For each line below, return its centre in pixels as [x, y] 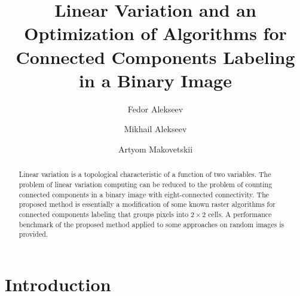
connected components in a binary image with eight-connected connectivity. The [144, 194]
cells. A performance [240, 214]
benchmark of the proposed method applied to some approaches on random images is [151, 224]
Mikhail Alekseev [155, 129]
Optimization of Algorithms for [155, 33]
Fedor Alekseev [155, 109]
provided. [33, 234]
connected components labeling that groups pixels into [104, 214]
